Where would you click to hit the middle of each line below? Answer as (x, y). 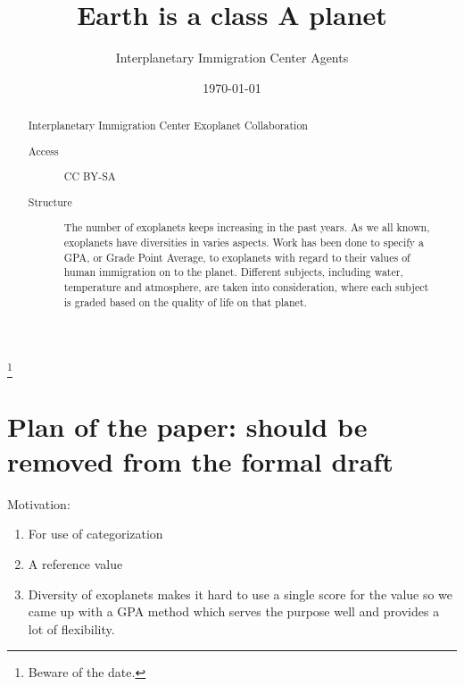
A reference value (75, 564)
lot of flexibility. (71, 628)
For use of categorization (95, 534)
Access (43, 151)
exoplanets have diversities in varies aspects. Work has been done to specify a (244, 242)
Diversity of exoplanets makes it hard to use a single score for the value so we (240, 594)
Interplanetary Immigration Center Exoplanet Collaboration (168, 125)
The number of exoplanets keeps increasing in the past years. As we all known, (247, 227)
